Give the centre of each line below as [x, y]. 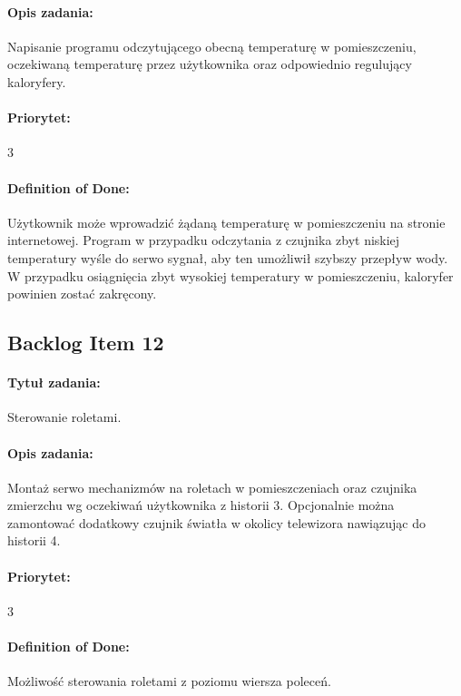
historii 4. [34, 540]
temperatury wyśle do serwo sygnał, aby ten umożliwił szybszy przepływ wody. [228, 257]
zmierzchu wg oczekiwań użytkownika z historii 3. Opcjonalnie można [201, 505]
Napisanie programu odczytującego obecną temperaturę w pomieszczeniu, [212, 46]
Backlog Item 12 [86, 343]
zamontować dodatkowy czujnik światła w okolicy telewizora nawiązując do [216, 522]
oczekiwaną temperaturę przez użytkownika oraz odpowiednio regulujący [210, 64]
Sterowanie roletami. [64, 417]
